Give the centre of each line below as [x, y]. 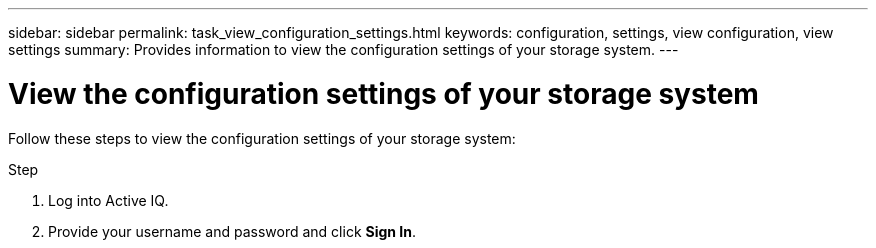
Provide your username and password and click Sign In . [232, 231]
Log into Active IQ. [108, 200]
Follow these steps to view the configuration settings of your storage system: [262, 138]
